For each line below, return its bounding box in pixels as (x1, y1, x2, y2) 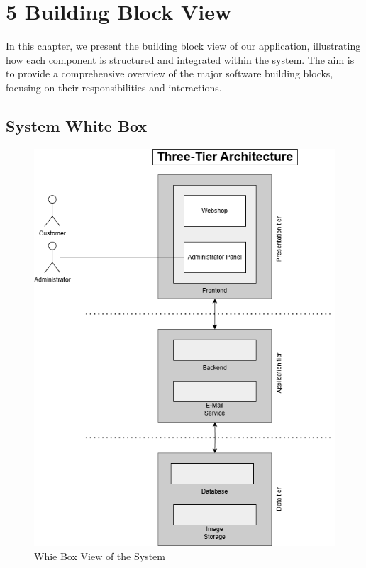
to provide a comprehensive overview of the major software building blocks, (6, 66, 333, 81)
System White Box (6, 114, 148, 136)
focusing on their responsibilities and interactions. (6, 79, 222, 94)
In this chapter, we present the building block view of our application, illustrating (6, 38, 361, 53)
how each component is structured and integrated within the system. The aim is (6, 52, 355, 67)
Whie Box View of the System (34, 549, 165, 564)
